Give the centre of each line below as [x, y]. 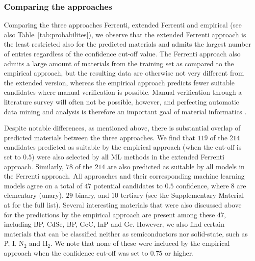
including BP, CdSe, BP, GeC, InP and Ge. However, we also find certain [114, 224]
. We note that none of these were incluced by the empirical [140, 243]
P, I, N [14, 243]
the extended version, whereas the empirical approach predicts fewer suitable [119, 82]
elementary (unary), [34, 195]
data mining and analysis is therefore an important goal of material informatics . [125, 111]
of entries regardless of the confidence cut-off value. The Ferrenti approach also [122, 53]
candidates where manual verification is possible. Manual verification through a [123, 92]
